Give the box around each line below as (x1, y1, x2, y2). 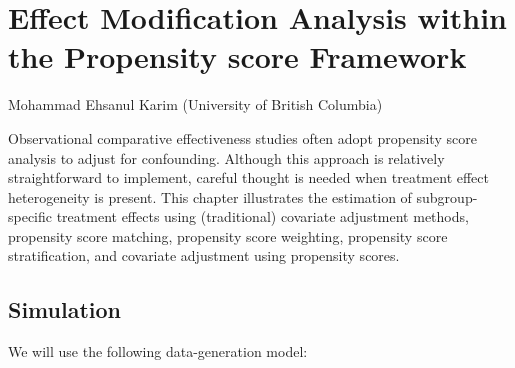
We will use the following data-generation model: (8, 341, 308, 362)
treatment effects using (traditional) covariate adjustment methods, (56, 206, 469, 227)
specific (8, 206, 53, 227)
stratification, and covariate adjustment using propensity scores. (8, 245, 400, 266)
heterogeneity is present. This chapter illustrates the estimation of (8, 186, 412, 207)
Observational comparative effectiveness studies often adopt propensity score (8, 127, 477, 148)
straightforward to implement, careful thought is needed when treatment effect (8, 167, 489, 188)
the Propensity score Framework (8, 36, 467, 77)
